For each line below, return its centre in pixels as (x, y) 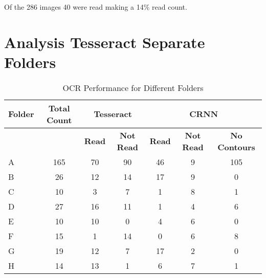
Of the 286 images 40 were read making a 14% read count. (96, 7)
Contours (236, 147)
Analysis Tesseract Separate (105, 42)
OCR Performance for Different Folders (133, 87)
